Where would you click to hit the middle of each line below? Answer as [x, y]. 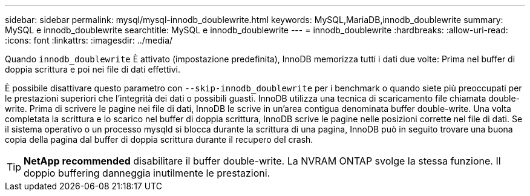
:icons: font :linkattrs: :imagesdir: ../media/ [89, 40]
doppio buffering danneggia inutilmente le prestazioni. [147, 173]
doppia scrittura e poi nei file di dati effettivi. [93, 69]
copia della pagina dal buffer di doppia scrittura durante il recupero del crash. [159, 139]
